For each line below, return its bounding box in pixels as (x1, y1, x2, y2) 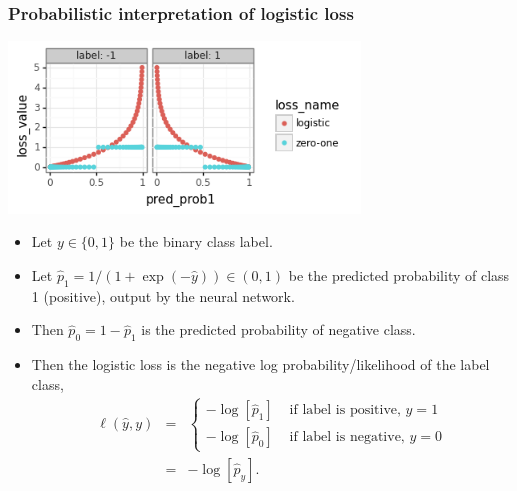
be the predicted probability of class (288, 264, 510, 285)
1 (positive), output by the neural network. (31, 285, 295, 306)
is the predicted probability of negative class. (141, 319, 416, 340)
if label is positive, (289, 403, 401, 418)
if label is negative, (289, 430, 405, 445)
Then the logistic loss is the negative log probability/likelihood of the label (31, 353, 490, 374)
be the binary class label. (119, 231, 273, 252)
